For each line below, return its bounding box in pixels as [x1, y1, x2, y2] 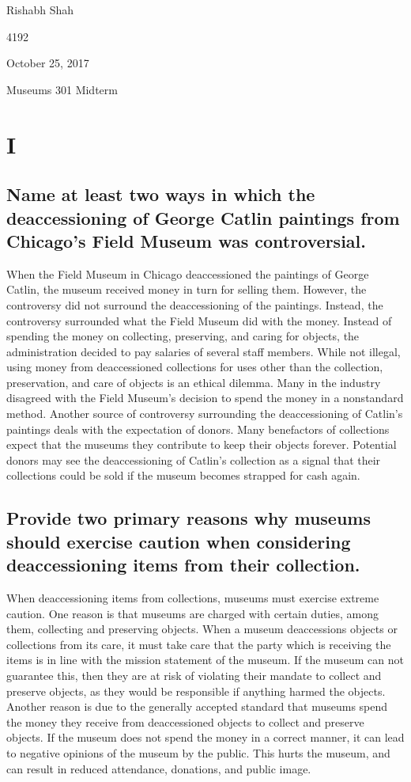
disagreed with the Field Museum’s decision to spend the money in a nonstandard [6, 389, 404, 406]
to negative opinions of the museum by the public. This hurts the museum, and [6, 744, 390, 761]
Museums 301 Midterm [6, 81, 118, 97]
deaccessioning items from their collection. [6, 552, 360, 577]
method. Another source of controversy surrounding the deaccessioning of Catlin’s [6, 405, 403, 422]
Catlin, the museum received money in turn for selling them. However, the [6, 281, 367, 298]
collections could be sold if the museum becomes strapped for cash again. [6, 467, 360, 484]
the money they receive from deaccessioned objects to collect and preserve [6, 713, 364, 730]
